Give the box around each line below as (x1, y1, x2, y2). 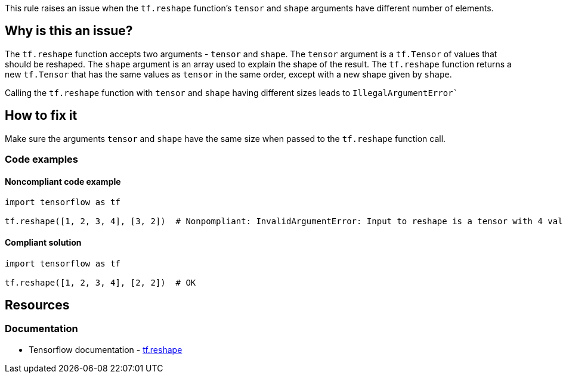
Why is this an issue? (5, 23, 133, 39)
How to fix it (5, 108, 78, 123)
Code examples (5, 153, 79, 166)
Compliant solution (5, 237, 82, 247)
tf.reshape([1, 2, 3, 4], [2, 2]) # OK (5, 277, 196, 287)
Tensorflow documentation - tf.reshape (29, 344, 182, 355)
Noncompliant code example (5, 176, 121, 187)
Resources (5, 297, 70, 312)
